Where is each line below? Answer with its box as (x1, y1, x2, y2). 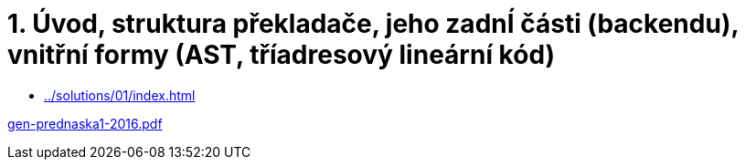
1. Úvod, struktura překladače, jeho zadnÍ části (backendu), (7, 8, 739, 39)
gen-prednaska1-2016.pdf (7, 115, 163, 131)
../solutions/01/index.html (44, 87, 196, 103)
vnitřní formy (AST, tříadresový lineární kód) (7, 39, 556, 70)
